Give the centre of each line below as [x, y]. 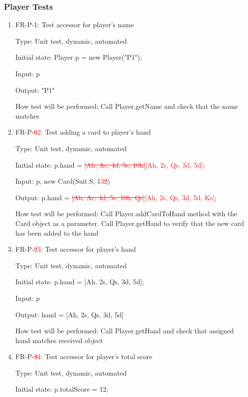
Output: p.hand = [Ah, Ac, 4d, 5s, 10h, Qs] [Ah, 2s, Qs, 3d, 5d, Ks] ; [116, 197]
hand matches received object [59, 340]
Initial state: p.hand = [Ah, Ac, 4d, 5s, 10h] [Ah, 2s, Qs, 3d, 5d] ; [110, 164]
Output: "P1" [35, 90]
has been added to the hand [57, 233]
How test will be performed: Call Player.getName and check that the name [127, 106]
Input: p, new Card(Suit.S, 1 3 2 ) [63, 181]
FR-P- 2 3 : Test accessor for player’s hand [76, 249]
